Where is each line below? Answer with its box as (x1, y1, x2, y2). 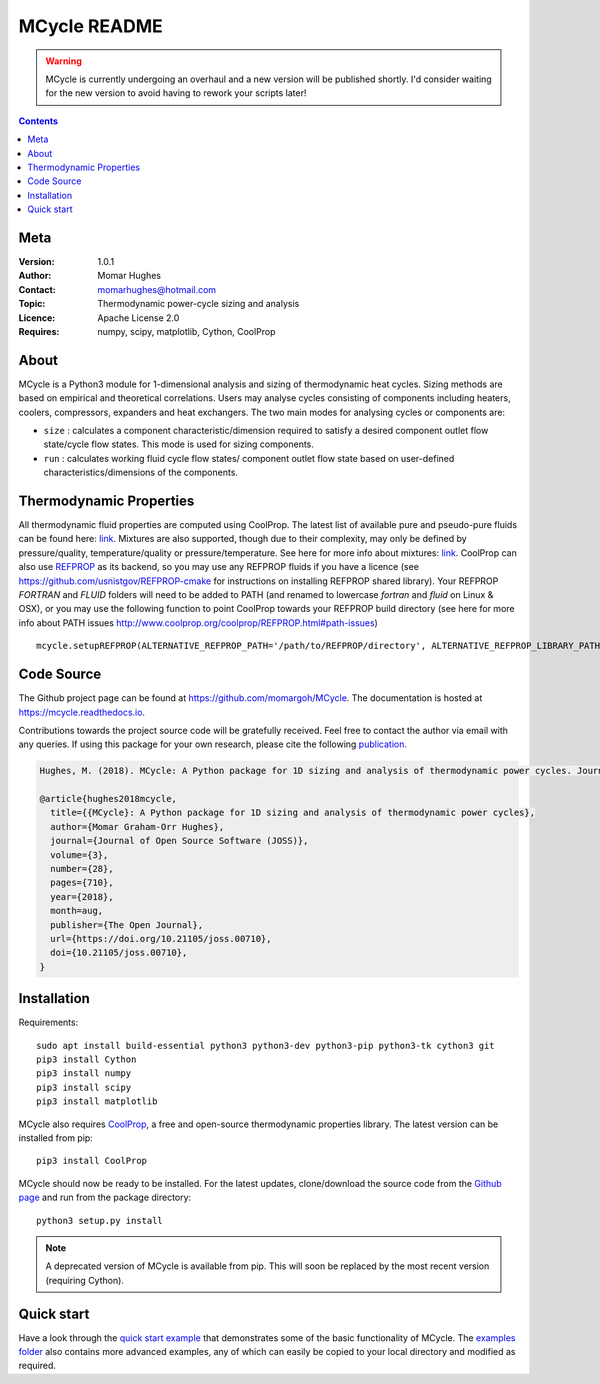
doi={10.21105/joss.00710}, (50, 947, 188, 959)
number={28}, (50, 863, 114, 874)
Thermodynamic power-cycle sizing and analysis (97, 298, 300, 310)
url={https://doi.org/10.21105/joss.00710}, (50, 933, 272, 944)
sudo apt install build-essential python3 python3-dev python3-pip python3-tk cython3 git (36, 1040, 495, 1051)
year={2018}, (50, 891, 114, 902)
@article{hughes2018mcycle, (39, 793, 177, 805)
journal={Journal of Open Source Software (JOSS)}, (50, 835, 309, 847)
